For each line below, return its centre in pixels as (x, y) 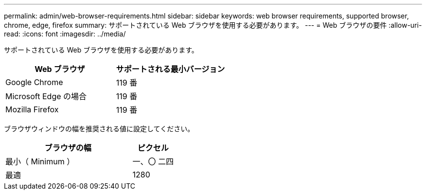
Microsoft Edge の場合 (46, 96)
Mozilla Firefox (32, 109)
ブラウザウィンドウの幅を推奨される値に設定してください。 (99, 129)
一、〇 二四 (153, 161)
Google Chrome (34, 82)
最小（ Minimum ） (40, 161)
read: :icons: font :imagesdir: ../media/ (65, 34)
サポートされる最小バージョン (170, 69)
